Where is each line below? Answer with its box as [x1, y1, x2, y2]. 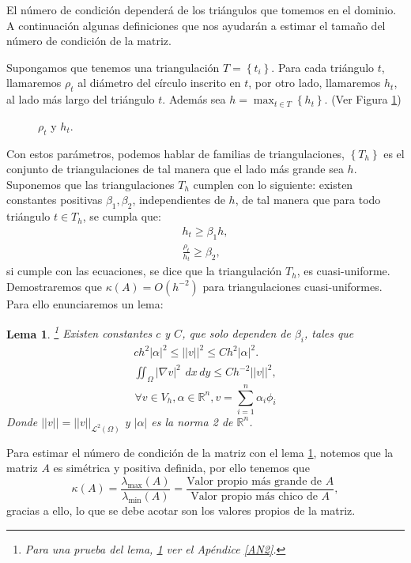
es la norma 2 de [151, 413, 233, 429]
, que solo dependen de [182, 325, 291, 342]
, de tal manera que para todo [235, 191, 381, 208]
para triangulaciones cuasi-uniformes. [202, 278, 383, 294]
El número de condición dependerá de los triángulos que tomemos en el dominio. [6, 2, 397, 17]
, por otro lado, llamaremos [248, 74, 381, 91]
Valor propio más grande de [187, 476, 322, 487]
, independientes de [132, 191, 225, 208]
